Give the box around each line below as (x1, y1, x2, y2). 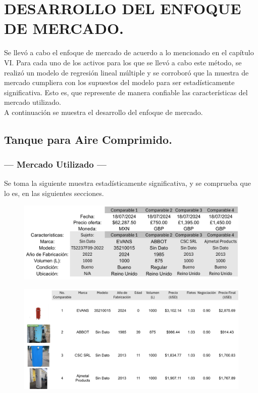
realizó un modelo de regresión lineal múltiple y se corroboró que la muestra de (4, 67, 249, 77)
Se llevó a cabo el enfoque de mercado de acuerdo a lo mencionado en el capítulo (4, 47, 254, 58)
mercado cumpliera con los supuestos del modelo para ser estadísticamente (4, 77, 235, 88)
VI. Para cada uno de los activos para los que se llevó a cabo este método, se (4, 57, 242, 67)
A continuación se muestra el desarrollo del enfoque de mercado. (4, 106, 203, 117)
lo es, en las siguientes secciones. (4, 188, 104, 199)
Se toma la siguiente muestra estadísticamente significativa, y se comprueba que (4, 178, 251, 188)
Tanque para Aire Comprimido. (4, 131, 172, 147)
